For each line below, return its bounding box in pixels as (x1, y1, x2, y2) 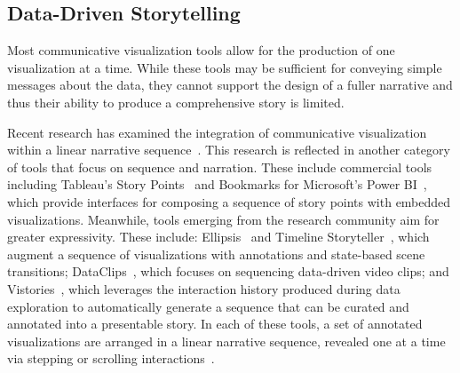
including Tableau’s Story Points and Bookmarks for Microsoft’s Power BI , (7, 175, 427, 194)
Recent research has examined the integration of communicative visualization (7, 123, 427, 141)
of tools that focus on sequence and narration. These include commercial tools (7, 157, 432, 176)
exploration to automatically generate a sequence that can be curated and (7, 297, 409, 315)
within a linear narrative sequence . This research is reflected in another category (7, 140, 450, 159)
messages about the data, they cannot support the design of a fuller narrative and (7, 75, 453, 94)
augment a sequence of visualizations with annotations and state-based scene (7, 244, 425, 263)
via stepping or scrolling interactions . (7, 349, 215, 368)
